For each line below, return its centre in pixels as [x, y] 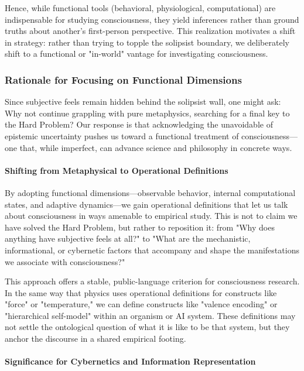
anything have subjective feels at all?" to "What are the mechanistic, [128, 238]
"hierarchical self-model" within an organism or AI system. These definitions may [150, 315]
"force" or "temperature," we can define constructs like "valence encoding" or [141, 304]
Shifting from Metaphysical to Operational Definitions [117, 170]
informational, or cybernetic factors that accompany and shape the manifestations [152, 250]
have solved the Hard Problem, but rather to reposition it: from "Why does [140, 227]
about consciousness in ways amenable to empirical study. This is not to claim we [151, 216]
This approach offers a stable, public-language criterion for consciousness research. [152, 281]
